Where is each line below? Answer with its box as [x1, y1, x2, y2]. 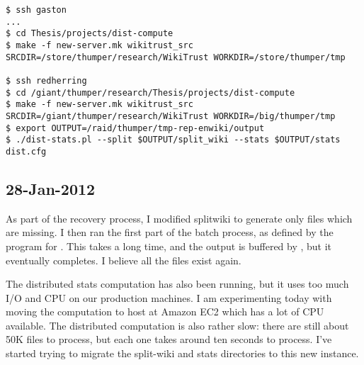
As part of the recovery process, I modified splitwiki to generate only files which [6, 210, 353, 225]
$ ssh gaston [6, 5, 67, 15]
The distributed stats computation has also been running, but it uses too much [6, 276, 349, 291]
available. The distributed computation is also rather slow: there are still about [6, 318, 349, 332]
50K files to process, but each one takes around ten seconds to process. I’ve [6, 332, 332, 347]
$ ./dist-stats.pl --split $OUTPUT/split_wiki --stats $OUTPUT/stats [6, 135, 341, 145]
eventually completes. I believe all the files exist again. [6, 252, 241, 267]
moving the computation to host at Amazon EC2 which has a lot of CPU [6, 304, 324, 319]
